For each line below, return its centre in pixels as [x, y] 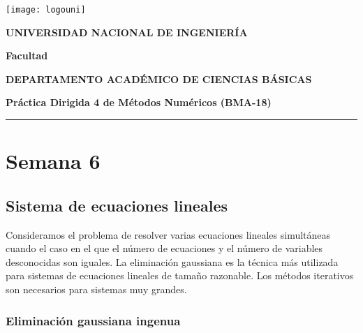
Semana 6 [53, 161]
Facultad [27, 55]
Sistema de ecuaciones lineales [117, 205]
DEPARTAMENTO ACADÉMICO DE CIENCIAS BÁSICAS [159, 79]
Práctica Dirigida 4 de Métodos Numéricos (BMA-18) [139, 102]
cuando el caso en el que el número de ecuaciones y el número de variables [164, 248]
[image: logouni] [46, 10]
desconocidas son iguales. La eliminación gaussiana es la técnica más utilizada [172, 261]
